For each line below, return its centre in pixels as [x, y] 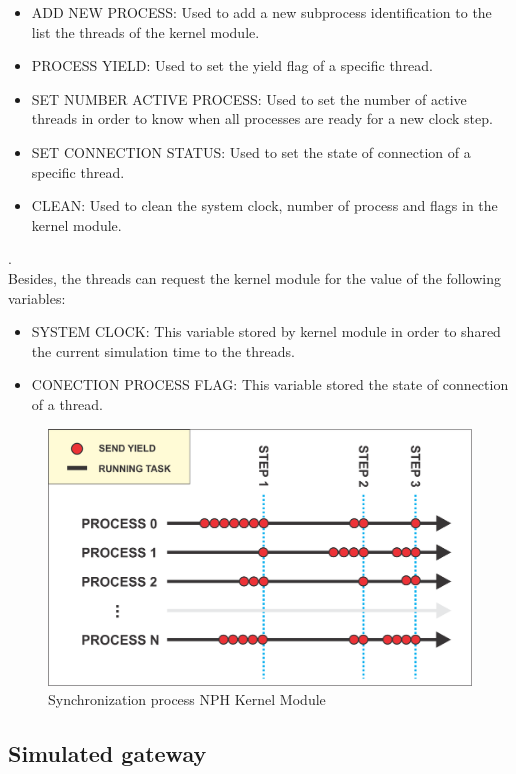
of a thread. [67, 403]
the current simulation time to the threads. [163, 350]
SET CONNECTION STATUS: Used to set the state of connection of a [251, 151]
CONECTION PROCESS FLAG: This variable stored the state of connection [270, 384]
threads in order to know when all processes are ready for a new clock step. [262, 118]
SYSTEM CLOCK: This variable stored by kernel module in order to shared [266, 331]
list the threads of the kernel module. [145, 31]
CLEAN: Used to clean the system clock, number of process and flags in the [264, 205]
